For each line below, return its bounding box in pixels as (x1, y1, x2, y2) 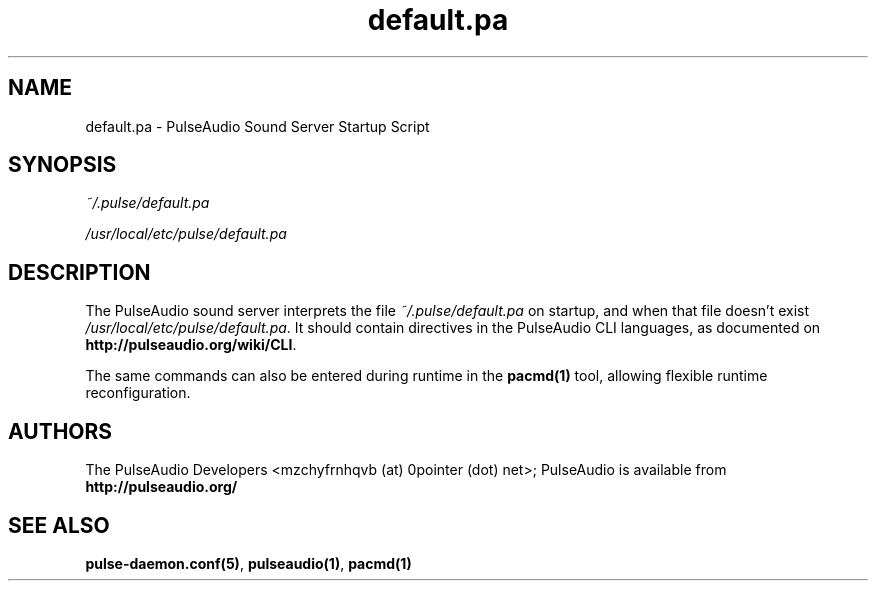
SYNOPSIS (8, 152, 117, 178)
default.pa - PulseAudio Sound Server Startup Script (85, 117, 430, 135)
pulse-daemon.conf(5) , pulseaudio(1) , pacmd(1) (85, 554, 412, 572)
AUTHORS (8, 418, 113, 444)
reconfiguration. (85, 384, 191, 402)
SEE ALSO (8, 512, 110, 538)
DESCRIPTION (8, 259, 151, 285)
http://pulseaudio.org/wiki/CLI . (85, 336, 297, 354)
